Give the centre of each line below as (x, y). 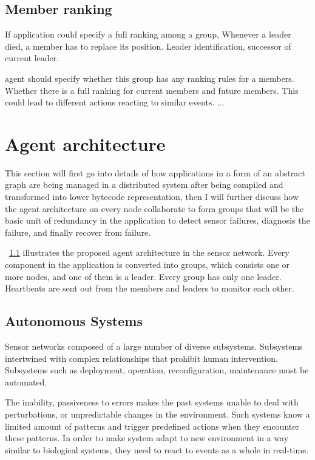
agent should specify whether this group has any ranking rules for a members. (150, 78)
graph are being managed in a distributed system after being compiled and (144, 185)
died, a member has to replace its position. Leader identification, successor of (148, 46)
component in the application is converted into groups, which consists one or (147, 265)
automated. (26, 382)
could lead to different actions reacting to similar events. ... (115, 102)
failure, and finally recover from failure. (78, 232)
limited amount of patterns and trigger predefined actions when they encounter (152, 426)
